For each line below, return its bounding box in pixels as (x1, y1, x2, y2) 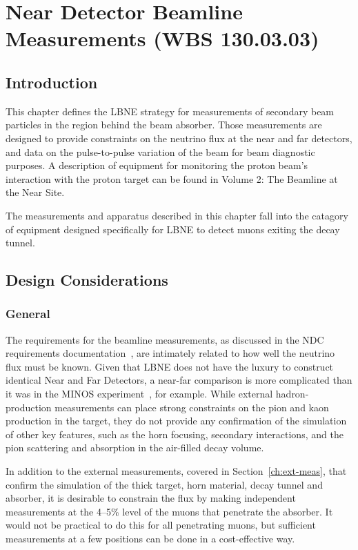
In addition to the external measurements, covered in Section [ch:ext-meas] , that (6, 464, 347, 478)
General (6, 305, 50, 322)
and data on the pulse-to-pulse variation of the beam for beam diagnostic (6, 144, 315, 159)
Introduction (6, 71, 98, 92)
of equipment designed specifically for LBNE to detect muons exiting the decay (6, 222, 340, 236)
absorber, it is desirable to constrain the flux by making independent (6, 491, 296, 505)
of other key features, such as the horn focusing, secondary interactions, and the (6, 426, 344, 441)
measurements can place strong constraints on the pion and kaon (54, 400, 329, 414)
